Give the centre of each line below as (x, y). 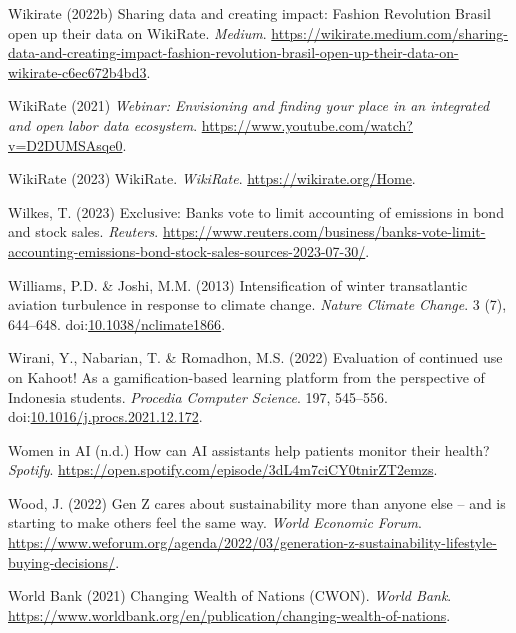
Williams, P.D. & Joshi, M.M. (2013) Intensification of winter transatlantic (238, 284)
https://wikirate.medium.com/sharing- (389, 32)
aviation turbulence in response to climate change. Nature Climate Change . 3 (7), (257, 304)
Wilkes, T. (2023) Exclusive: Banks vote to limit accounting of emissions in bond (256, 211)
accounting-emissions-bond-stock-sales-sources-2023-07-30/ (187, 250)
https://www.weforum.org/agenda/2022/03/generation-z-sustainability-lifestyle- (252, 542)
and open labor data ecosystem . (103, 124)
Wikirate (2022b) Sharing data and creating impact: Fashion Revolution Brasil (249, 13)
